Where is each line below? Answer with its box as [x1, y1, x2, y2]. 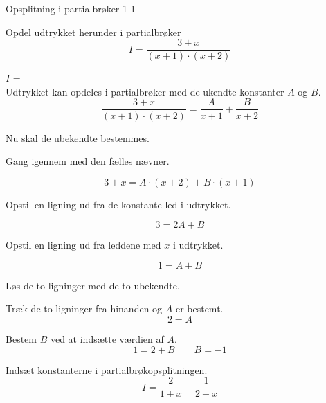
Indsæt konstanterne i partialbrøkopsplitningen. [6, 362, 208, 377]
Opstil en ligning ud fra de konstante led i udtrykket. [6, 197, 231, 211]
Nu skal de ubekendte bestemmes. [6, 130, 150, 145]
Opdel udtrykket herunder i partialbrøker [6, 24, 181, 39]
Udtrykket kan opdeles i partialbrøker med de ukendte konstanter [6, 84, 284, 98]
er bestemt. [175, 301, 224, 316]
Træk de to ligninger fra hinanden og [6, 301, 163, 316]
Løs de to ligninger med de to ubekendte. [6, 278, 180, 292]
